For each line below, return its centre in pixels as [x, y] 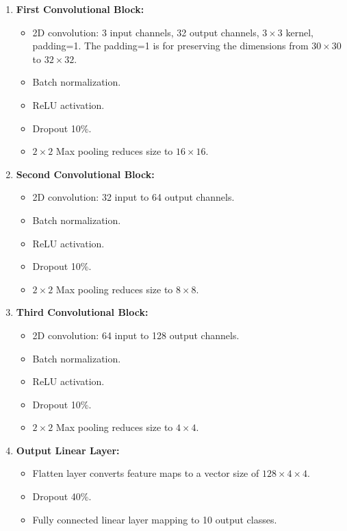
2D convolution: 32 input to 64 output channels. [133, 197]
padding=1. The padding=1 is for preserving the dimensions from [170, 46]
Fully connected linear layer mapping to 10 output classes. [155, 519]
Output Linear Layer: [68, 450]
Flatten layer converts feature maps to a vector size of [146, 473]
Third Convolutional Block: [82, 312]
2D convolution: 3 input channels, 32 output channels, [146, 32]
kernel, [299, 32]
